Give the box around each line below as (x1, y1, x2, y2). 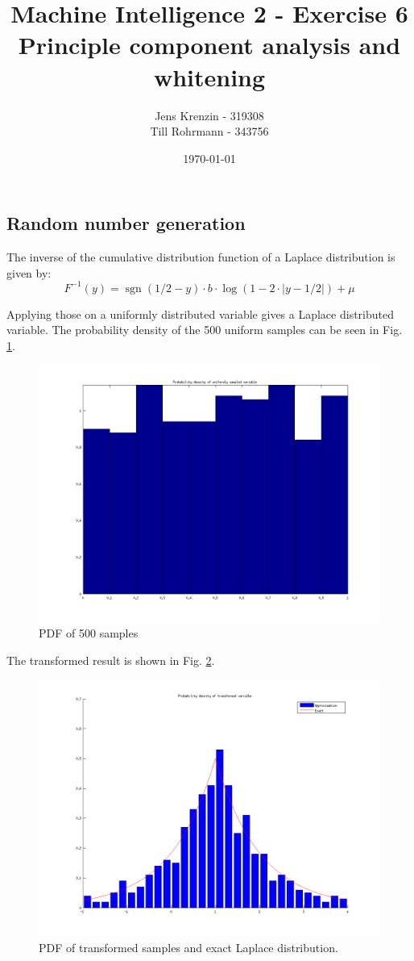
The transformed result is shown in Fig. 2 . (6, 651, 215, 668)
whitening (153, 60, 266, 93)
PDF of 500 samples (39, 625, 139, 641)
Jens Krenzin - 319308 (155, 107, 264, 123)
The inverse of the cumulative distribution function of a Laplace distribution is (6, 249, 395, 265)
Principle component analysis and (18, 28, 401, 61)
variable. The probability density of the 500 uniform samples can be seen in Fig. (6, 321, 403, 338)
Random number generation (6, 211, 246, 236)
